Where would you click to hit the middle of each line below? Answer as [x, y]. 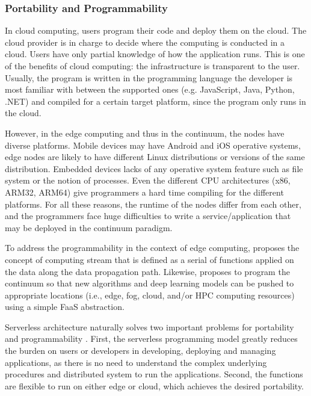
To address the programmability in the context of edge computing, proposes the [152, 248]
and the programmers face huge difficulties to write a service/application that [148, 216]
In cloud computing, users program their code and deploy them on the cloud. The [156, 30]
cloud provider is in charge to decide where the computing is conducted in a [145, 42]
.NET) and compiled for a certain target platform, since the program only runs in [155, 101]
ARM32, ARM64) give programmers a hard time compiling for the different [144, 192]
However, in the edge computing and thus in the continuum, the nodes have [145, 133]
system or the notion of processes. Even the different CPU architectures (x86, [148, 180]
